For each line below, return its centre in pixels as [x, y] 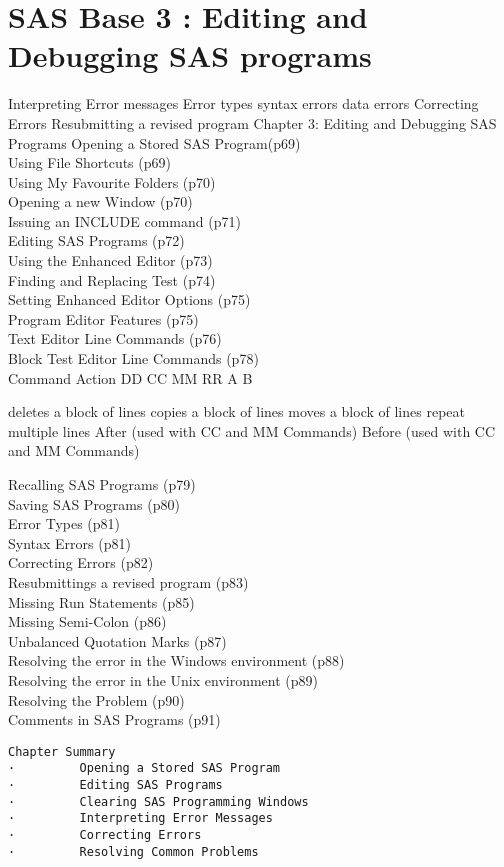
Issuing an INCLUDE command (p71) [124, 220]
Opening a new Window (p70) [100, 201]
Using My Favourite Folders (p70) [112, 181]
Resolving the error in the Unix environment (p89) [163, 679]
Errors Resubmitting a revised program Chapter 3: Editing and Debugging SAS [252, 122]
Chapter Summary [62, 751]
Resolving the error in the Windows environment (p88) [176, 660]
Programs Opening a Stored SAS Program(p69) [154, 142]
